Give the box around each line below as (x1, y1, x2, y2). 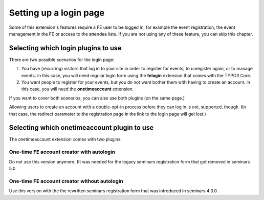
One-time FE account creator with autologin (9, 149, 115, 156)
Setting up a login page (9, 7, 105, 18)
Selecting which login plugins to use (9, 44, 122, 52)
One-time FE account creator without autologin (9, 178, 123, 184)
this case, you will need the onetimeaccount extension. (21, 86, 134, 92)
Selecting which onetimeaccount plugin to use (9, 123, 154, 132)
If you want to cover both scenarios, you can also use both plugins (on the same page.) (9, 95, 185, 101)
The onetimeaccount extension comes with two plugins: (9, 137, 122, 142)
